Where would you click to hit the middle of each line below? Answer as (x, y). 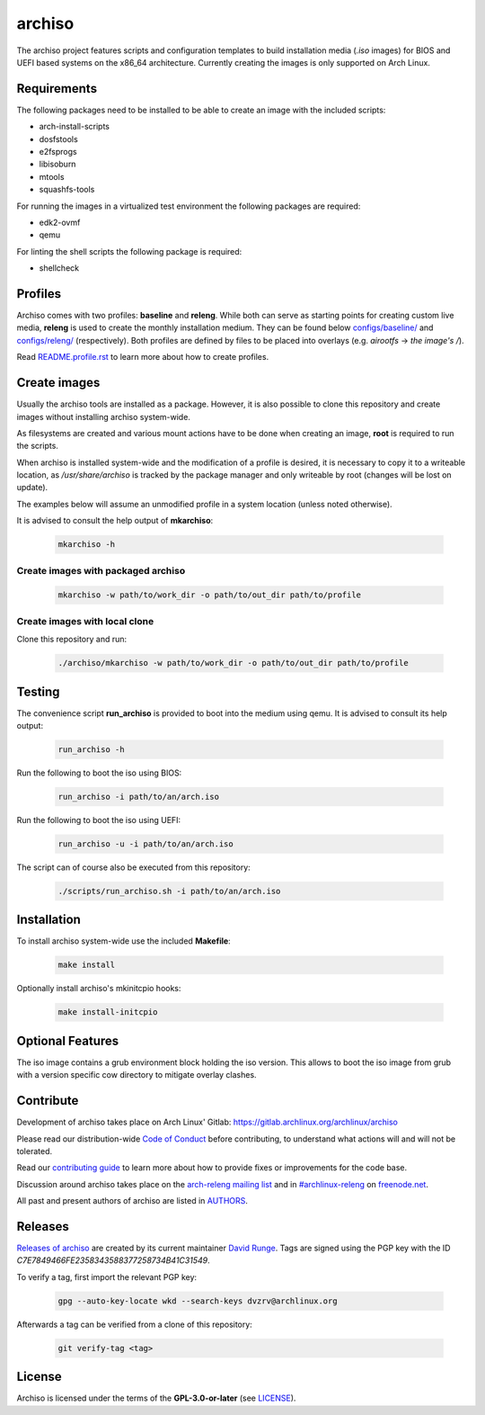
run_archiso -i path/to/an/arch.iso (139, 797)
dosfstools (58, 139)
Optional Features (68, 1040)
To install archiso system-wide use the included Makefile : (123, 941)
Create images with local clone (85, 621)
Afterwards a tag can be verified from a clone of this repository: (135, 1324)
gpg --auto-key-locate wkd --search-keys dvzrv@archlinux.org (198, 1301)
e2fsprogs (58, 152)
